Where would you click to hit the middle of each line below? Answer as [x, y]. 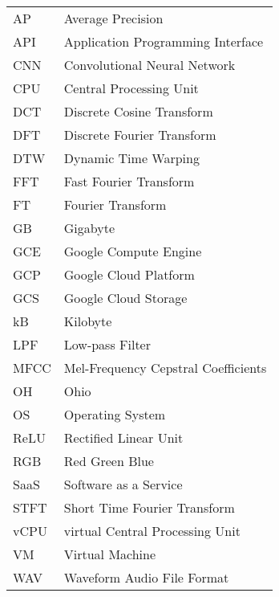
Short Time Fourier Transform [149, 507]
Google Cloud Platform [129, 274]
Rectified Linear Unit [123, 438]
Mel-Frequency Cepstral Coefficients [165, 368]
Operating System [115, 414]
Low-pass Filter [107, 344]
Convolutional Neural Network [150, 65]
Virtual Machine [110, 554]
